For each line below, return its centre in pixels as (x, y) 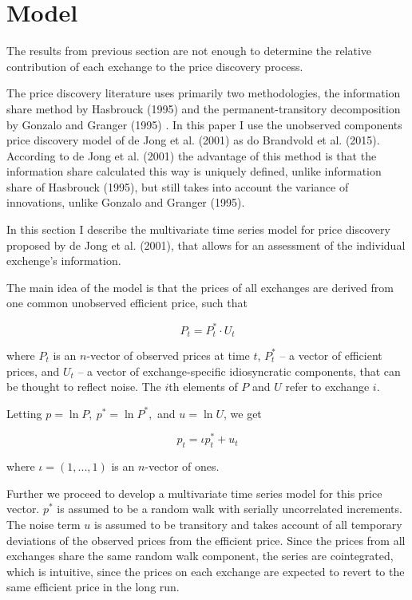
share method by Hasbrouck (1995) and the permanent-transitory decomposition (204, 108)
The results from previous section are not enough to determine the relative (189, 51)
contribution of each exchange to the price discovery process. (155, 66)
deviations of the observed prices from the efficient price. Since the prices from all (206, 540)
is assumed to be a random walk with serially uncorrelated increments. (230, 509)
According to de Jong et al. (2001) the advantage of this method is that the (192, 155)
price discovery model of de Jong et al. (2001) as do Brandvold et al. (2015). (193, 140)
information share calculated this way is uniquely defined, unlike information (194, 171)
